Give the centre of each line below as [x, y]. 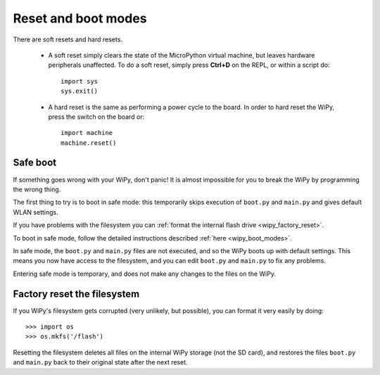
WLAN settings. [36, 212]
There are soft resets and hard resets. [68, 39]
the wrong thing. [37, 189]
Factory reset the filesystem [76, 294]
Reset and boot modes [80, 18]
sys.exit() [80, 91]
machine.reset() [89, 143]
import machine [87, 133]
